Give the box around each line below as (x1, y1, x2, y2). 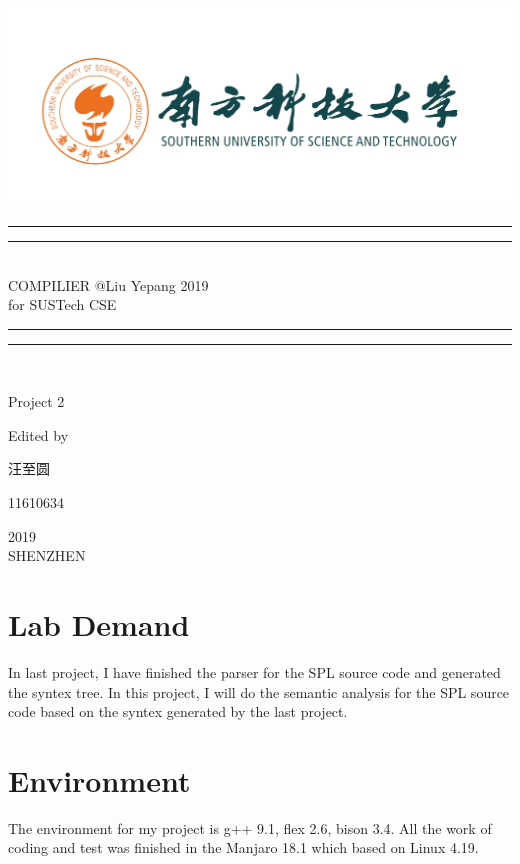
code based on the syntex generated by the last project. (8, 701, 348, 722)
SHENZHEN (8, 545, 86, 566)
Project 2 (8, 391, 65, 412)
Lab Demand (8, 604, 190, 645)
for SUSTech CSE (8, 294, 117, 315)
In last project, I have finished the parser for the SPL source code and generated (8, 661, 501, 682)
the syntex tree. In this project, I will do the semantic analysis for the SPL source (8, 681, 510, 702)
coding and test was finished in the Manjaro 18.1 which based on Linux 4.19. (8, 837, 479, 858)
